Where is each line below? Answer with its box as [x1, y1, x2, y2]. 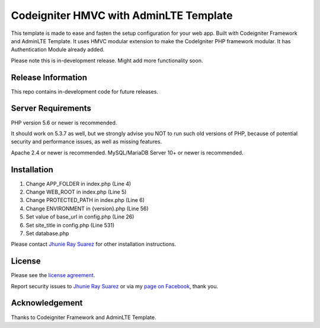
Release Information [11, 72, 88, 82]
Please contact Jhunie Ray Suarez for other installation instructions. [11, 240, 177, 248]
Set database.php [25, 230, 69, 237]
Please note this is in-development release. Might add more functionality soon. [11, 57, 203, 64]
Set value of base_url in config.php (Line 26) [25, 213, 135, 220]
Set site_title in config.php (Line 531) [25, 221, 115, 229]
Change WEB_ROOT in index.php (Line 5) [25, 188, 127, 195]
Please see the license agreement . [11, 272, 95, 279]
